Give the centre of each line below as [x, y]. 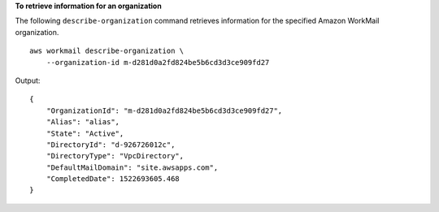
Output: [28, 80]
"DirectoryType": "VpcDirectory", [115, 156]
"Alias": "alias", [83, 122]
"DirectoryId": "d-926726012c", [111, 145]
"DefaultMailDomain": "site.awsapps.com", [132, 167]
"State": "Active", [85, 133]
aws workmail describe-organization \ [107, 51]
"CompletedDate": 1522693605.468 [113, 179]
